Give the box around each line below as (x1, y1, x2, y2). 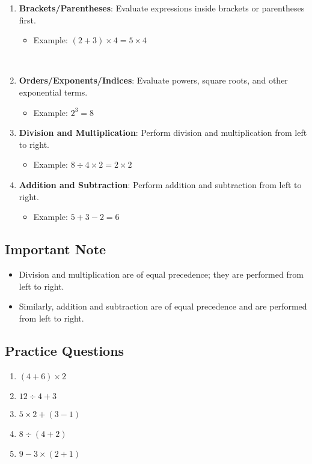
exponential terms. (19, 85, 88, 98)
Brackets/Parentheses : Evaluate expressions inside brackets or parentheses (19, 2, 305, 14)
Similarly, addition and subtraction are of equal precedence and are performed (19, 300, 307, 313)
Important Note (5, 240, 106, 258)
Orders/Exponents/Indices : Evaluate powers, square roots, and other (19, 74, 288, 87)
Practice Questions (5, 341, 124, 359)
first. (19, 13, 36, 26)
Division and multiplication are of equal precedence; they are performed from (19, 267, 304, 280)
